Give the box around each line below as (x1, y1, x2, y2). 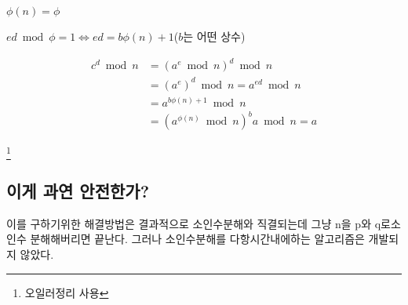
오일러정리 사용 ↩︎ (24, 284, 109, 300)
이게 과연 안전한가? (6, 178, 150, 202)
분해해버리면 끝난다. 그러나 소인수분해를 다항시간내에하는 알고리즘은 (30, 231, 365, 247)
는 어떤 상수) (183, 28, 246, 44)
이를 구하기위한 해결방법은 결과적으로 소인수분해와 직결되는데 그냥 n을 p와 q (6, 215, 381, 231)
